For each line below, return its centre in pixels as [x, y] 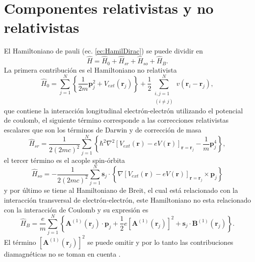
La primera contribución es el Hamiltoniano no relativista [90, 69]
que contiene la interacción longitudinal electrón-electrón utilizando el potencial [124, 110]
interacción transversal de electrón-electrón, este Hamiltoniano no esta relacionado [127, 199]
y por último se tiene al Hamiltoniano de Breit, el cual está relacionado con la [121, 190]
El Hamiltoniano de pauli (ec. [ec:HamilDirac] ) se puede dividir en [103, 51]
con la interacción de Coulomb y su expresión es [76, 209]
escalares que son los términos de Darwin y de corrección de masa [103, 129]
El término [20, 242]
